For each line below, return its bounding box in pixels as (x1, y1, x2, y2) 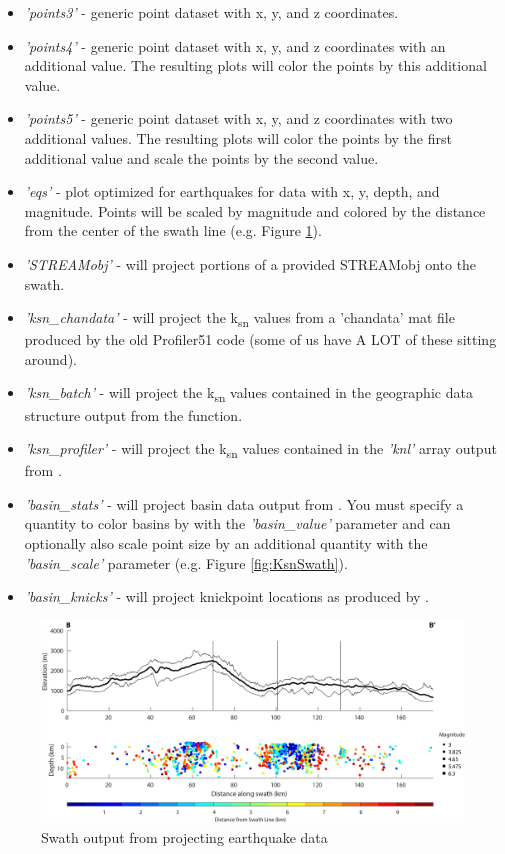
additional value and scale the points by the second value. (24, 147, 379, 168)
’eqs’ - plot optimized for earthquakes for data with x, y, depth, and (24, 181, 440, 202)
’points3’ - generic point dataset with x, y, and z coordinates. (24, 2, 399, 22)
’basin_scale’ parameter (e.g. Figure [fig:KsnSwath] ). (24, 552, 348, 573)
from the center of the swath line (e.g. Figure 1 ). (24, 220, 322, 241)
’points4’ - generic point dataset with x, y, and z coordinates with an (24, 35, 446, 56)
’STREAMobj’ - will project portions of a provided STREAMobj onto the (24, 253, 477, 274)
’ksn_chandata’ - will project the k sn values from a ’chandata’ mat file (24, 307, 455, 330)
